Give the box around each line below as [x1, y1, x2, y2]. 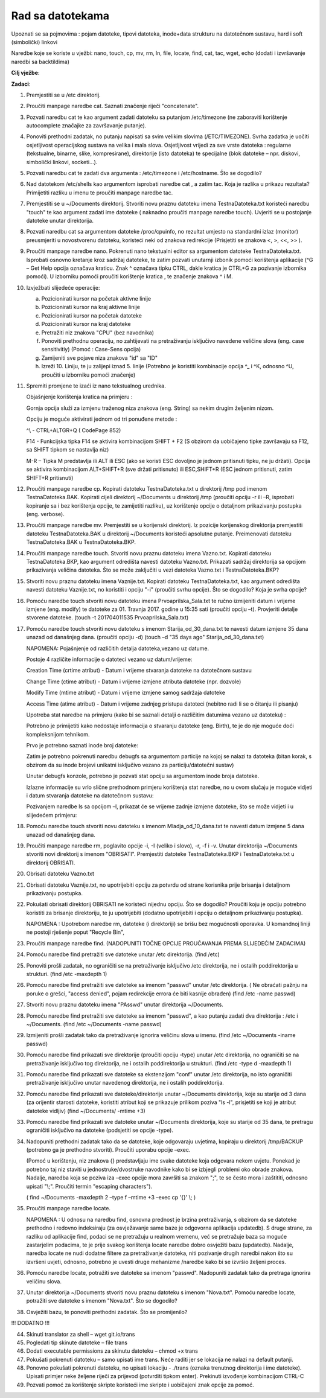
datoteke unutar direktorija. [26, 217, 94, 224]
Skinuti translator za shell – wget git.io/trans [26, 1330, 135, 1338]
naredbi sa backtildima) [11, 58, 69, 65]
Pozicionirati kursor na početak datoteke [41, 311, 142, 319]
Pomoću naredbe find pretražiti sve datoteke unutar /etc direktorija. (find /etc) [26, 951, 220, 958]
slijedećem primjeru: [26, 811, 77, 819]
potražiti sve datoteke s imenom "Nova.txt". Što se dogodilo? [26, 1297, 177, 1304]
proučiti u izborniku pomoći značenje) [41, 371, 136, 378]
